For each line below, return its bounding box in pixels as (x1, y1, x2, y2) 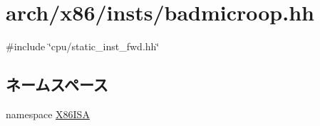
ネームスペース (6, 74, 108, 96)
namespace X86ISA (6, 106, 90, 121)
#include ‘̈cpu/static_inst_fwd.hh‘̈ (6, 39, 160, 54)
